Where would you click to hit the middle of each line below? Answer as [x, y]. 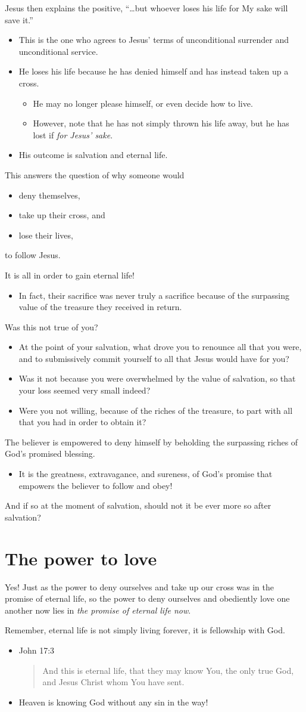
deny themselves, [49, 195]
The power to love [81, 558]
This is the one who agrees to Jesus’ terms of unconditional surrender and [154, 40]
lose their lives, [46, 235]
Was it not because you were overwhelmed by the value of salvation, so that [157, 378]
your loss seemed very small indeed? [85, 390]
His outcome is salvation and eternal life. [93, 155]
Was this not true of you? [51, 326]
